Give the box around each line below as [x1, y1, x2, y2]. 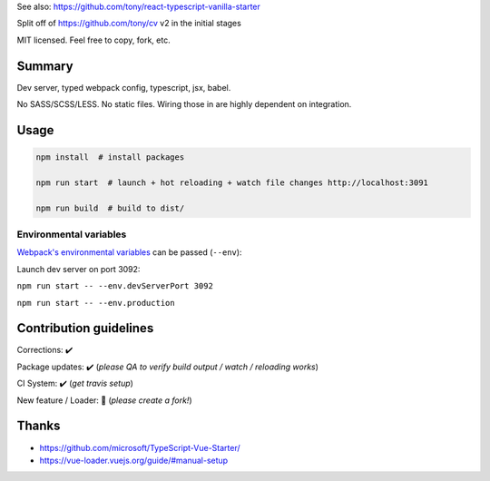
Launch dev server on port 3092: [16, 263, 141, 274]
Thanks [16, 418, 61, 434]
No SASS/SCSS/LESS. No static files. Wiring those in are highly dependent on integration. [16, 99, 352, 110]
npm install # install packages [35, 152, 185, 162]
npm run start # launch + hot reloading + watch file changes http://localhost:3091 [35, 177, 428, 188]
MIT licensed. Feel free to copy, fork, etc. [16, 34, 171, 45]
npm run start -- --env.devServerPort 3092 [16, 281, 213, 291]
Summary [16, 58, 73, 74]
